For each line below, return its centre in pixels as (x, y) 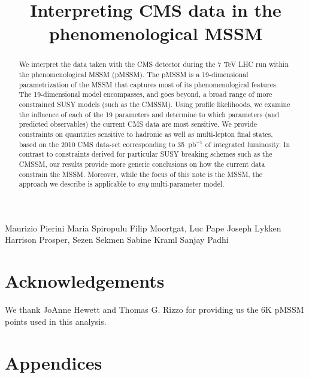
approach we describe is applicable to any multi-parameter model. (122, 184)
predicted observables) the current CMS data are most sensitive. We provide (138, 124)
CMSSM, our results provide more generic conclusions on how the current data (142, 164)
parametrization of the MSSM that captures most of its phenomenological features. (148, 84)
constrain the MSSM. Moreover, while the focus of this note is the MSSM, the (141, 174)
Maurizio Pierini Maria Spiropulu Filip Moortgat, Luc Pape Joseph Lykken (143, 228)
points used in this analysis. (56, 321)
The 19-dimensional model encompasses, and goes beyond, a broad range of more (146, 94)
